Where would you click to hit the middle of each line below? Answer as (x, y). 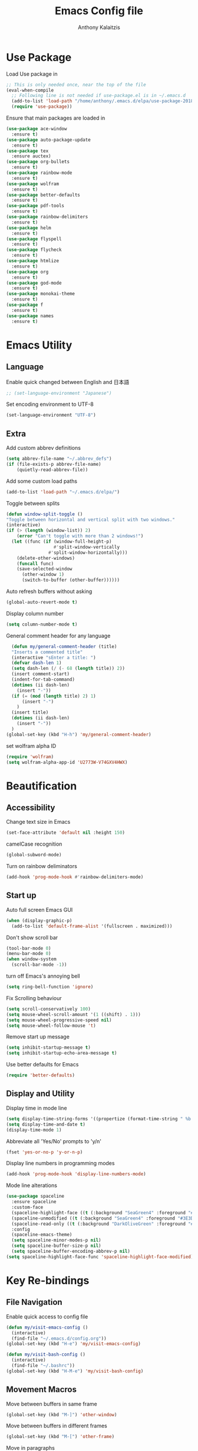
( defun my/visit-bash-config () (46, 1355)
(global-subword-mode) (34, 855)
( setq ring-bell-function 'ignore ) (50, 987)
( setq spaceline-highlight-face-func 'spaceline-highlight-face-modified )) (101, 1257)
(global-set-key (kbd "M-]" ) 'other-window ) (62, 1415)
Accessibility (31, 807)
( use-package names (30, 316)
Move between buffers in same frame (52, 1404)
